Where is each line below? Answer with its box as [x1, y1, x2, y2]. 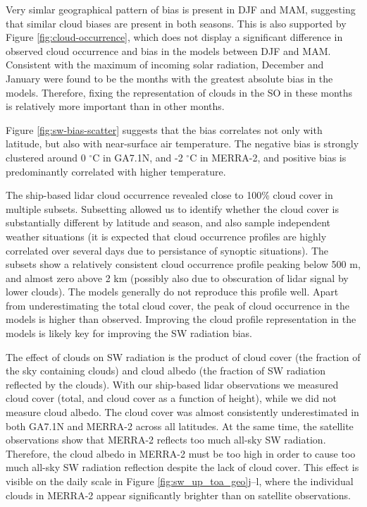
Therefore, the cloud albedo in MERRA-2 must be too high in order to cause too [6, 446, 356, 460]
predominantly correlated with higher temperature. [6, 164, 226, 178]
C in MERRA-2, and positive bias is [189, 149, 347, 164]
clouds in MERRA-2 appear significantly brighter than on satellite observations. [6, 487, 351, 502]
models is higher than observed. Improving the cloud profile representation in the [6, 312, 356, 326]
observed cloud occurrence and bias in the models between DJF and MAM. [6, 43, 331, 58]
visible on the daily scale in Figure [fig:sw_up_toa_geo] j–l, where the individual [6, 474, 354, 488]
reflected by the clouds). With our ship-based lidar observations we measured [6, 377, 339, 391]
